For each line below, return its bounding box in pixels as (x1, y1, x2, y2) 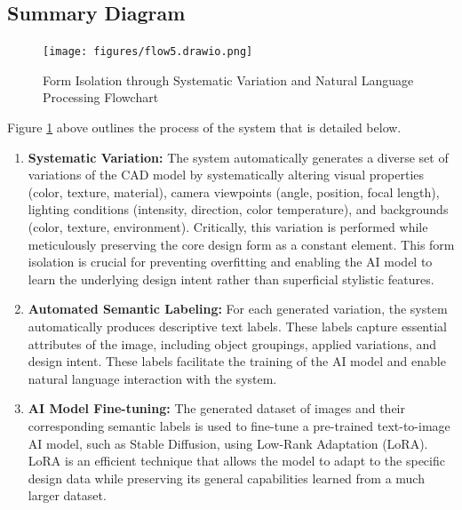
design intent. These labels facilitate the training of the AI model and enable (28, 352, 446, 371)
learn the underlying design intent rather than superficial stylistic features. (28, 269, 434, 288)
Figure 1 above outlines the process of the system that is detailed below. (7, 118, 402, 137)
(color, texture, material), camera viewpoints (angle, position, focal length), (28, 182, 440, 201)
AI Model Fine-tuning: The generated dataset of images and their (28, 399, 405, 418)
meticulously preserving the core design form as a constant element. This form (28, 235, 455, 253)
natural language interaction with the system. (28, 369, 277, 387)
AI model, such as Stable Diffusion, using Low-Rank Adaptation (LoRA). (28, 434, 428, 452)
